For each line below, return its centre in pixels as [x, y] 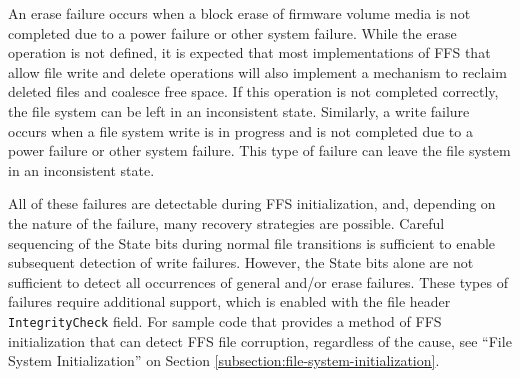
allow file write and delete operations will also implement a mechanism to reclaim [257, 71]
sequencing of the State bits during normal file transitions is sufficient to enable [252, 242]
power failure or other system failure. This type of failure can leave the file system [259, 150]
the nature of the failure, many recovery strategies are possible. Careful [226, 222]
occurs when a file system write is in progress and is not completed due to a [240, 130]
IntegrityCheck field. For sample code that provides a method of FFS [225, 320]
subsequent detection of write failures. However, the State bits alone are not [241, 262]
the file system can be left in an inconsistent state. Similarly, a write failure [239, 110]
